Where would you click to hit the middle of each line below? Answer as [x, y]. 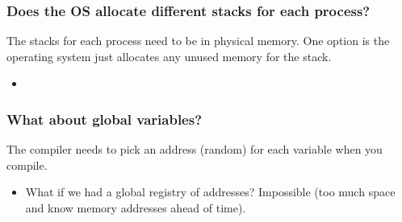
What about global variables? [105, 119]
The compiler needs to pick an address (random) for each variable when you [195, 149]
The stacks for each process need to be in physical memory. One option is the [198, 41]
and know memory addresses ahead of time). [136, 208]
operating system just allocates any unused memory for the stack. [169, 56]
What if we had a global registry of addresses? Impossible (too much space [210, 192]
